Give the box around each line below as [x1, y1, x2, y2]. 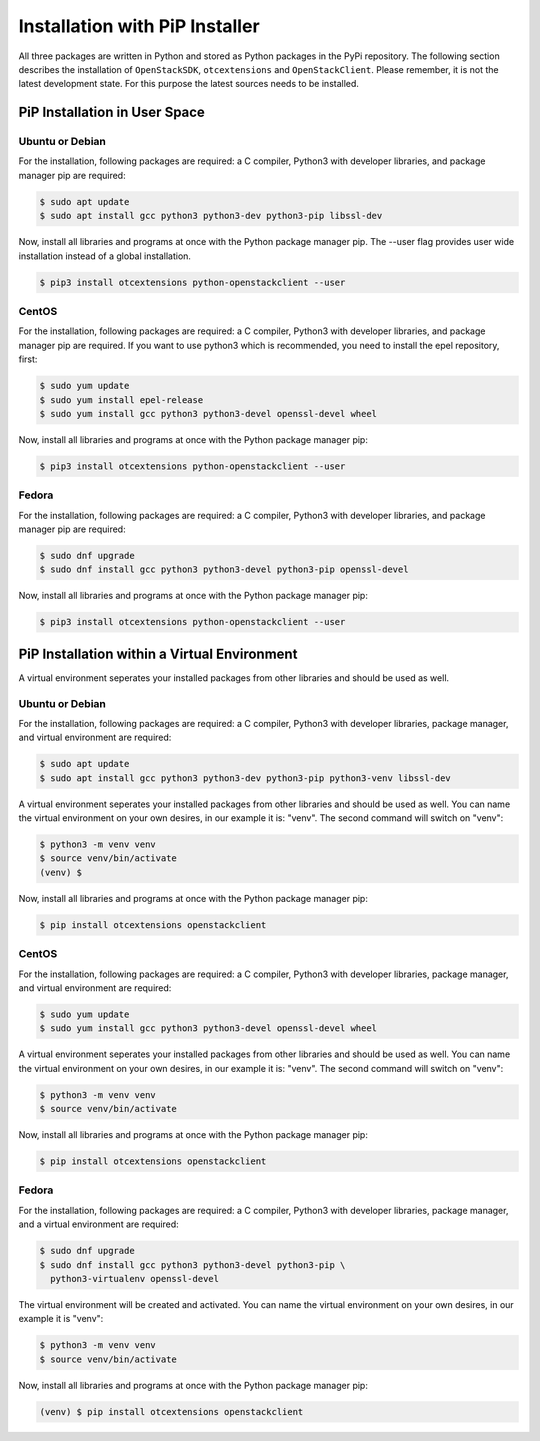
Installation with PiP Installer [18, 15, 260, 37]
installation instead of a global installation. [18, 250, 192, 262]
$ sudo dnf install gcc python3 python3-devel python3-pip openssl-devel [39, 564, 409, 575]
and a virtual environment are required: [18, 1218, 179, 1230]
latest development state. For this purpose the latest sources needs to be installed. [18, 78, 360, 90]
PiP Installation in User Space [18, 104, 205, 121]
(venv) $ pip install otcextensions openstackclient [39, 1406, 304, 1417]
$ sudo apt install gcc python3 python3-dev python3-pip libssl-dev [39, 210, 383, 222]
